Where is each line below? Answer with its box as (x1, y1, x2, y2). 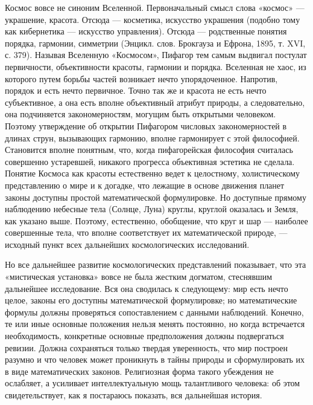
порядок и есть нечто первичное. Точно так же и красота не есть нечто (5, 84, 267, 97)
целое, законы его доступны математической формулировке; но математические (5, 294, 297, 306)
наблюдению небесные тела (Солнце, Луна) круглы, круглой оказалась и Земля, (5, 202, 299, 215)
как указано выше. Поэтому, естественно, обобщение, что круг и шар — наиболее (5, 214, 308, 227)
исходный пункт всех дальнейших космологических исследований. (5, 238, 250, 250)
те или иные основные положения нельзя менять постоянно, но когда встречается (5, 317, 305, 330)
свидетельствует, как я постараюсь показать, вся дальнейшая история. (5, 389, 262, 401)
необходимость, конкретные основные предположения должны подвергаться (5, 329, 284, 342)
